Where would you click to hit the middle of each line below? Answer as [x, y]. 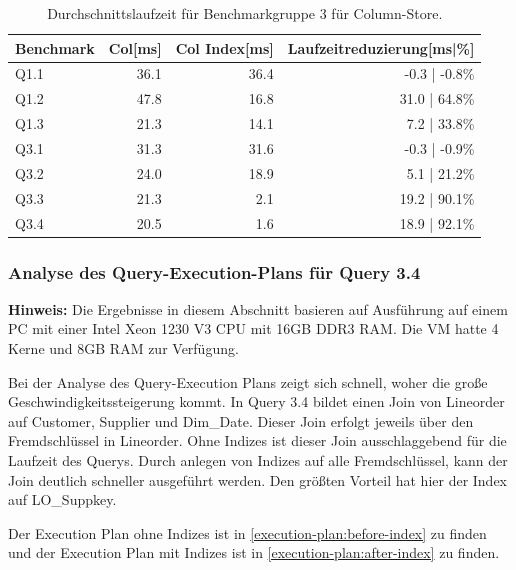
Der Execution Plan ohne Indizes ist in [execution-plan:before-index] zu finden [247, 532]
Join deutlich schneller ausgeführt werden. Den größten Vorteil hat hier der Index [258, 479]
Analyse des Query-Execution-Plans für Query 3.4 [214, 271]
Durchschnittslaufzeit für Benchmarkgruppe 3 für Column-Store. [245, 13]
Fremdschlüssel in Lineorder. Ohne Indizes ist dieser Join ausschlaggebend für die [257, 440]
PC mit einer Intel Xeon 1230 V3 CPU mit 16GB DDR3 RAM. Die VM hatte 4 [253, 328]
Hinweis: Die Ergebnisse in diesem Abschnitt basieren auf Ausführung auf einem [258, 308]
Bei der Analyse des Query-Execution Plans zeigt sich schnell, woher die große [248, 381]
